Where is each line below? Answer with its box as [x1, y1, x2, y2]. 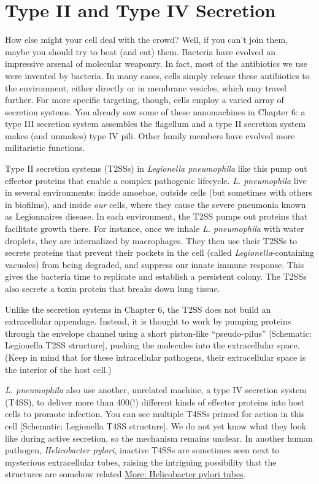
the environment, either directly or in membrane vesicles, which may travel [5, 81, 286, 94]
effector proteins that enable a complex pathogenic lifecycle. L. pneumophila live [5, 174, 307, 186]
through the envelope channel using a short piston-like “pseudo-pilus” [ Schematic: [5, 326, 312, 339]
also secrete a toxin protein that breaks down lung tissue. [5, 282, 220, 294]
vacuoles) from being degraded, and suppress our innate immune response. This [5, 258, 304, 271]
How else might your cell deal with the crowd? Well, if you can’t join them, [5, 33, 288, 46]
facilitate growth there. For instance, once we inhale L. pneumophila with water [5, 222, 304, 235]
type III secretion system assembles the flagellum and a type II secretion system [5, 117, 306, 130]
